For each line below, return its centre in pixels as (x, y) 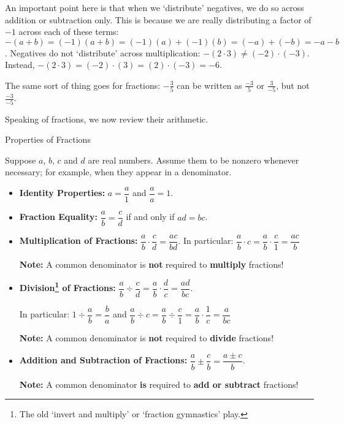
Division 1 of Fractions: (67, 287)
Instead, (20, 65)
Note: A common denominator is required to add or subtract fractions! (159, 384)
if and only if (150, 217)
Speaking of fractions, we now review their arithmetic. (107, 119)
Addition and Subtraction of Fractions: (103, 360)
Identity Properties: (62, 193)
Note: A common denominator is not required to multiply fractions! (151, 264)
